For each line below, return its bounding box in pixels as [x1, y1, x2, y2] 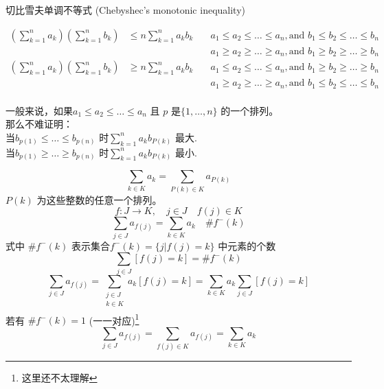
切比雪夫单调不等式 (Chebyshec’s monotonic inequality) [5, 3, 245, 16]
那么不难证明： [5, 117, 73, 131]
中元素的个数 [218, 238, 276, 252]
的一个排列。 [221, 103, 279, 117]
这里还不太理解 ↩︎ [21, 370, 98, 385]
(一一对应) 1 [89, 311, 139, 327]
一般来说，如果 [5, 103, 73, 117]
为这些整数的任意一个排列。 [36, 192, 162, 207]
